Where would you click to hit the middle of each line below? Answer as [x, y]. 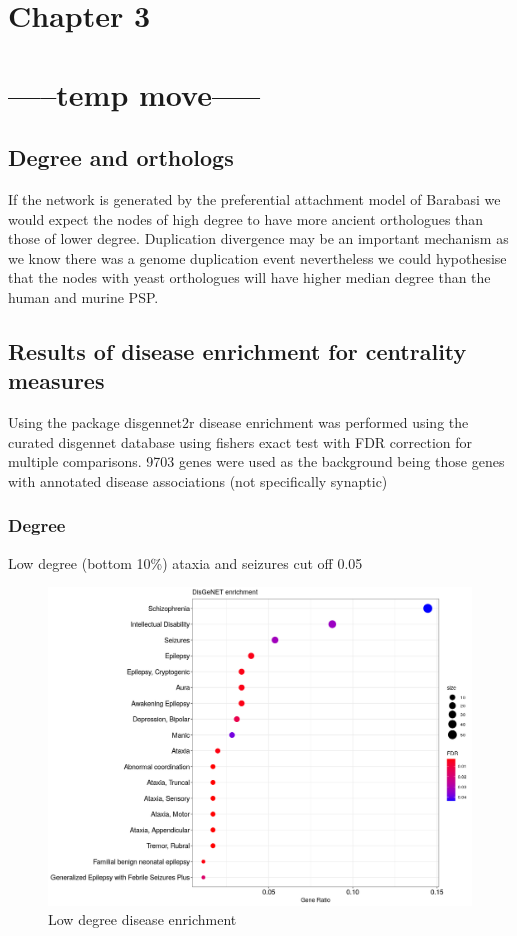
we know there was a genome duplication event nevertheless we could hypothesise [257, 257]
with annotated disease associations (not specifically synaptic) [198, 480]
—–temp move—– [134, 93]
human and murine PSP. [83, 296]
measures [56, 380]
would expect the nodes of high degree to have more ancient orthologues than [246, 218]
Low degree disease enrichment [142, 919]
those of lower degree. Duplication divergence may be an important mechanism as [258, 238]
